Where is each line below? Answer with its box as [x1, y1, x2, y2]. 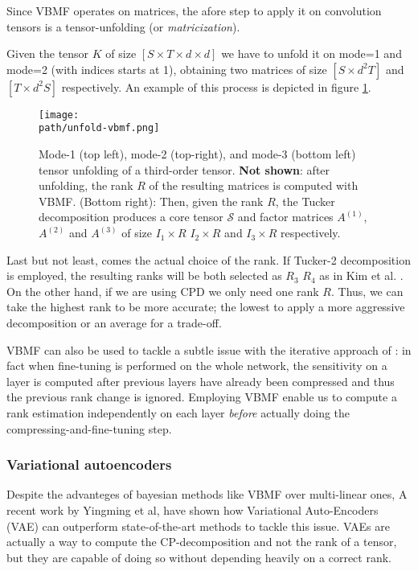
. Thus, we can [331, 282, 404, 299]
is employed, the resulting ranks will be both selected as [6, 267, 282, 284]
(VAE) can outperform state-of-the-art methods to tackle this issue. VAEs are [6, 517, 390, 534]
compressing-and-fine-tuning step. [6, 420, 172, 437]
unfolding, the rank [39, 177, 133, 194]
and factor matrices [237, 208, 334, 225]
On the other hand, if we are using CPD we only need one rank [6, 282, 319, 299]
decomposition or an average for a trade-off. [6, 314, 222, 331]
